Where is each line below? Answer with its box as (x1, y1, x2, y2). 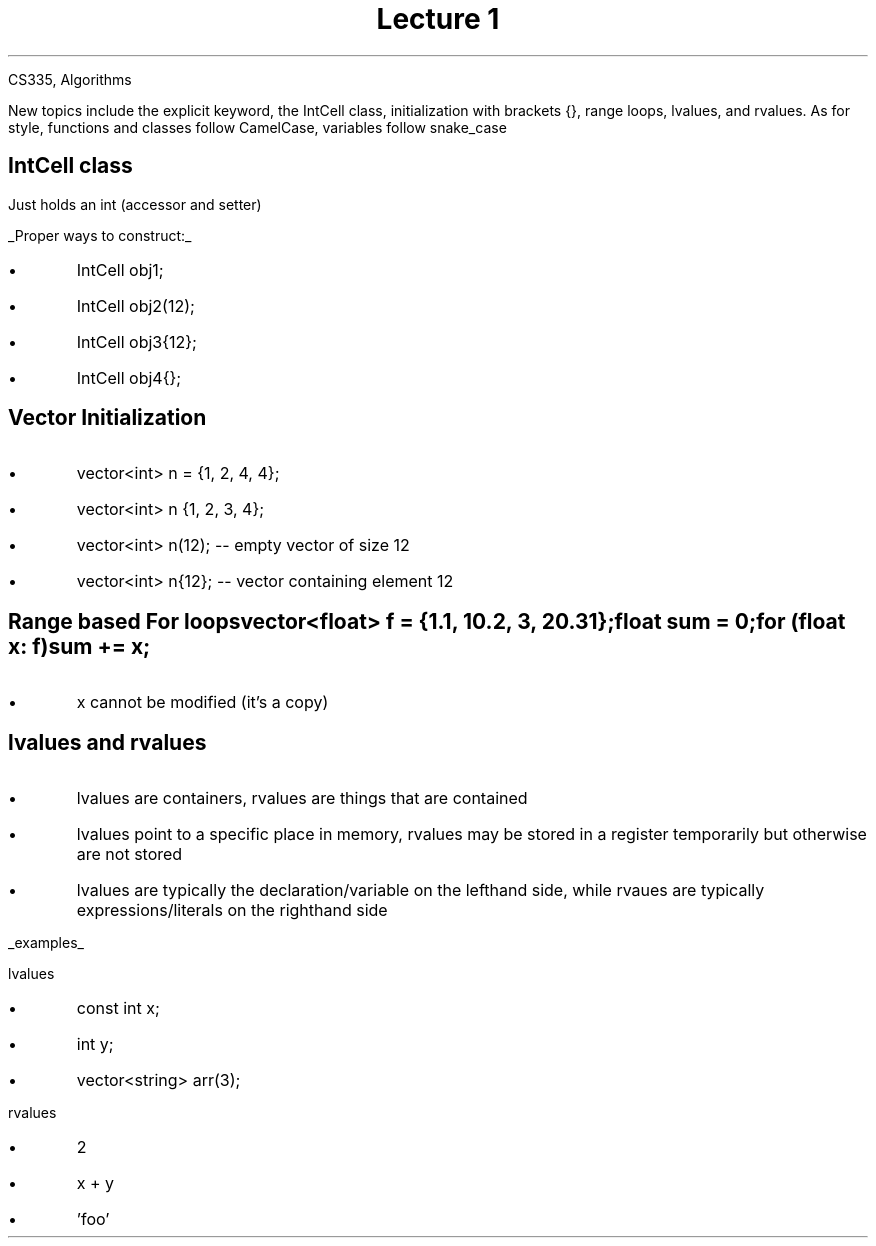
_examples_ (8, 934, 84, 952)
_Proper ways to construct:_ (8, 226, 192, 244)
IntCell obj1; (76, 259, 164, 280)
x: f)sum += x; (8, 633, 151, 659)
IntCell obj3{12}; (76, 331, 197, 352)
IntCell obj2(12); (76, 295, 195, 316)
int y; (76, 1034, 114, 1055)
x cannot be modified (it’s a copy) (76, 692, 329, 713)
